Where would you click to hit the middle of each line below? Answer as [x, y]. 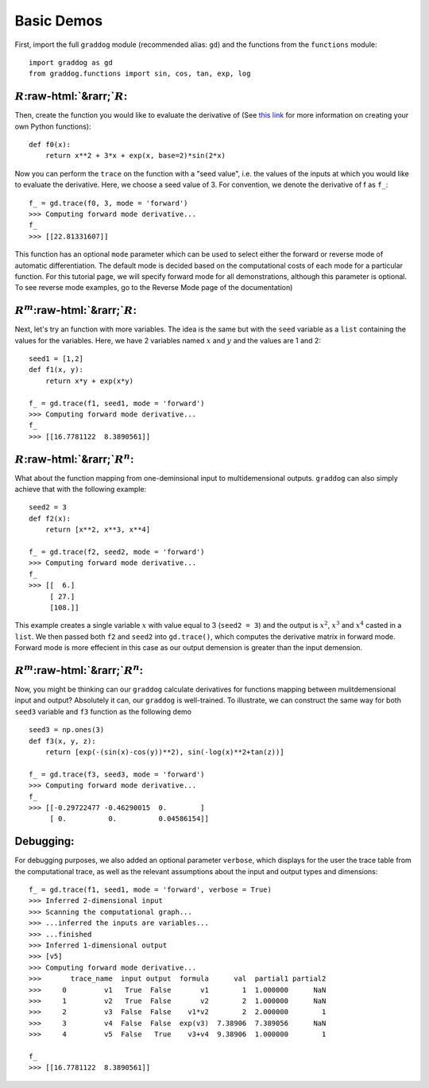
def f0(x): [50, 145]
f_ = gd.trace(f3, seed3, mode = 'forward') [117, 774]
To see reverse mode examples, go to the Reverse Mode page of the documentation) [154, 288]
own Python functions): [53, 126]
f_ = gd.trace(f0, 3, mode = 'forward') [108, 203]
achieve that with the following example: [81, 490]
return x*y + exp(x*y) [89, 381]
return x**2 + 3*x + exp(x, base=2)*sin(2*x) [135, 156]
